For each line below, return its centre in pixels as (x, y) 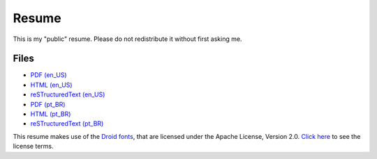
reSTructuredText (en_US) (68, 94)
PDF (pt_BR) (48, 104)
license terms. (33, 147)
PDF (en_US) (49, 75)
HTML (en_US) (51, 85)
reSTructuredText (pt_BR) (67, 124)
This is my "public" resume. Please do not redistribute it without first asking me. (127, 39)
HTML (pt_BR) (51, 114)
